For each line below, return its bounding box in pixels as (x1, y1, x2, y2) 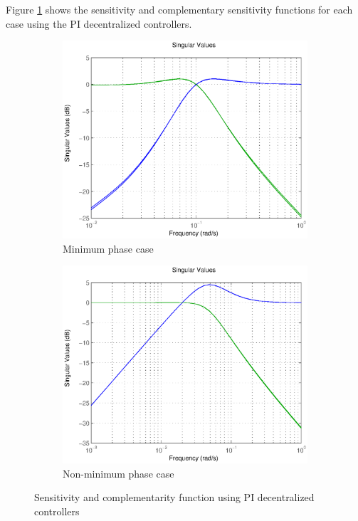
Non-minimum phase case (63, 465, 174, 480)
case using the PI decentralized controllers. (6, 16, 192, 31)
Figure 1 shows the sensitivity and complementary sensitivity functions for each (6, 2, 353, 16)
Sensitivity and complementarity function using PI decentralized (34, 490, 315, 505)
